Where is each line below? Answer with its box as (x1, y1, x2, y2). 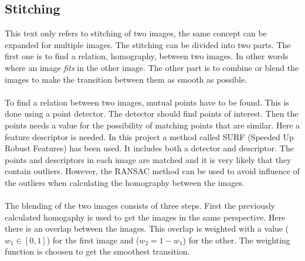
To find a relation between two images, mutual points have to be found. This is (5, 96, 289, 108)
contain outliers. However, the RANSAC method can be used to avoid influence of (5, 165, 300, 177)
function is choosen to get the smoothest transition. (5, 245, 190, 257)
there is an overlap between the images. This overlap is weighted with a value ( (5, 222, 289, 235)
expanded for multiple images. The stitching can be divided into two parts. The (5, 38, 291, 50)
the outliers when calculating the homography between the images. (5, 176, 245, 188)
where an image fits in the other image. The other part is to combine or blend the (5, 61, 299, 73)
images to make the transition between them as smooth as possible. (5, 73, 248, 85)
